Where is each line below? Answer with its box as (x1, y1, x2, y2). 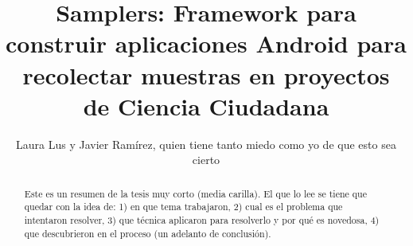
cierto (192, 151, 220, 168)
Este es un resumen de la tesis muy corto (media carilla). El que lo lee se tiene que (24, 186, 367, 200)
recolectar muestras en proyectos (22, 58, 390, 91)
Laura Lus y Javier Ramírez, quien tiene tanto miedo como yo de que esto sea (16, 135, 396, 152)
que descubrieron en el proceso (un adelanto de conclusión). (24, 226, 271, 240)
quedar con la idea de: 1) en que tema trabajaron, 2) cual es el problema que (24, 200, 343, 213)
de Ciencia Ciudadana (83, 89, 329, 122)
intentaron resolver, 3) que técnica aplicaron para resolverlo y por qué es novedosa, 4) (24, 213, 380, 226)
